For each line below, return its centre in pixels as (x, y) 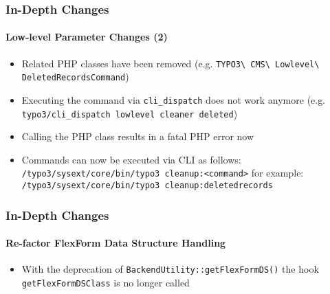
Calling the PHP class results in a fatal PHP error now (138, 136)
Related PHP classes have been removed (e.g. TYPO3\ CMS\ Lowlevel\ (170, 63)
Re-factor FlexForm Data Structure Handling (116, 243)
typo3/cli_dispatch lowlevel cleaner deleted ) (130, 113)
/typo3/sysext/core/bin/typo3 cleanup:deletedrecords (147, 186)
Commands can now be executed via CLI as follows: (131, 159)
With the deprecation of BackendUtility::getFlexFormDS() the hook (170, 269)
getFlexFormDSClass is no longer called (106, 283)
